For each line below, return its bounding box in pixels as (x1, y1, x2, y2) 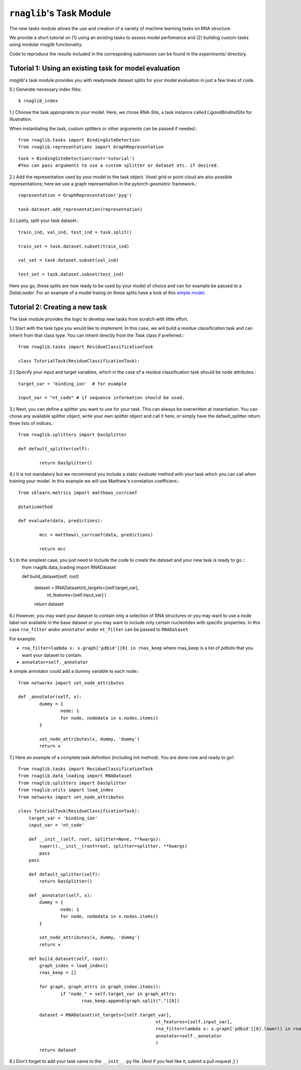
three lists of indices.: (9, 420, 54, 426)
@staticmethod (18, 504, 53, 510)
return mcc (39, 546, 66, 552)
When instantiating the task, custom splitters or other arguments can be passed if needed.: (9, 126, 198, 132)
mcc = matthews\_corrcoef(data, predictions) (39, 532, 153, 538)
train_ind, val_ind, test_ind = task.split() (18, 229, 132, 235)
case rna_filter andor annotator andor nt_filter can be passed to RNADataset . (9, 627, 190, 633)
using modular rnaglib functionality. (9, 42, 83, 48)
